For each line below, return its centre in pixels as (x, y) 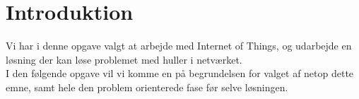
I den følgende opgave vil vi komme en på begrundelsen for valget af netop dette (180, 73)
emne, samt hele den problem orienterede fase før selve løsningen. (147, 87)
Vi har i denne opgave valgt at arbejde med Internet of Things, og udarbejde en (179, 46)
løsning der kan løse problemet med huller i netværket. (124, 59)
